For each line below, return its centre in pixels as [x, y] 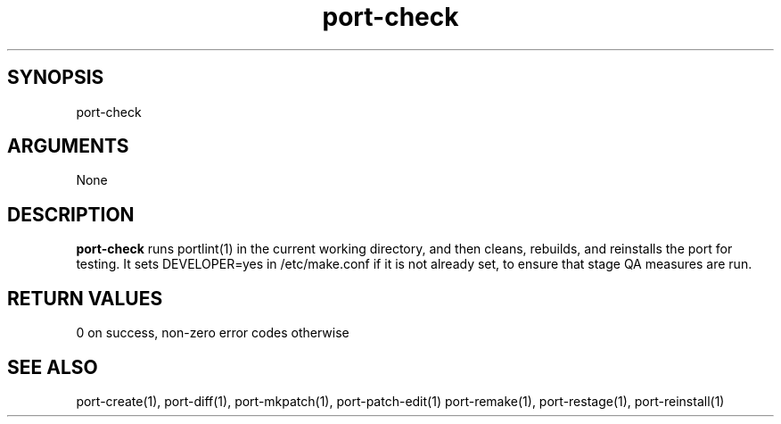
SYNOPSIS [56, 78]
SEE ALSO [53, 367]
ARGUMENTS [68, 146]
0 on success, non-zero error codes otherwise [213, 333]
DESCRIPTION [71, 214]
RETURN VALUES [85, 298]
